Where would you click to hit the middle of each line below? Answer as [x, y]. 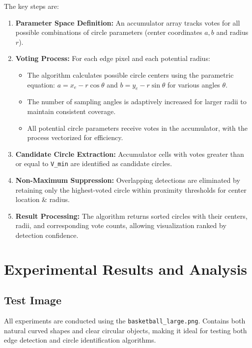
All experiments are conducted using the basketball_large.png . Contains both [125, 321]
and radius [232, 32]
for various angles [194, 84]
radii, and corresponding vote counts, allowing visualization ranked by [121, 225]
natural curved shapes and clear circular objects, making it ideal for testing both [126, 330]
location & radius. [42, 199]
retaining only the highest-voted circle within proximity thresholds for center [131, 189]
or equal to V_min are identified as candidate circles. [94, 163]
